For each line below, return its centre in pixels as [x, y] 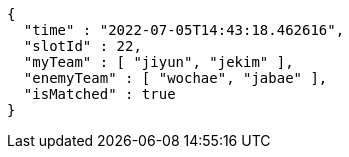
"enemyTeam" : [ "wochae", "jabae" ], [175, 78]
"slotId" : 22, [82, 46]
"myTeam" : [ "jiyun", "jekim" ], [158, 62]
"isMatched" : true [99, 94]
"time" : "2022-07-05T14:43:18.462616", [184, 30]
